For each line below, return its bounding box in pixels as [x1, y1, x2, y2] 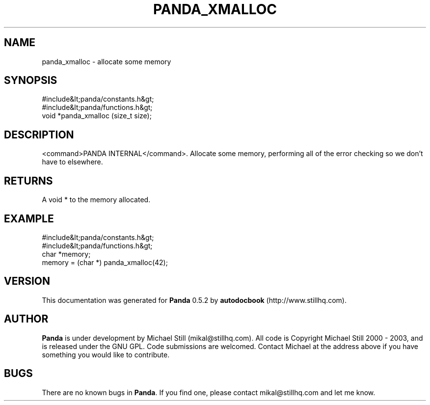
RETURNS [4, 174, 53, 187]
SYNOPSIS [4, 74, 57, 87]
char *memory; [42, 249, 91, 258]
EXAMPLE [4, 212, 54, 225]
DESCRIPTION [4, 128, 74, 141]
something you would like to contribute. [42, 350, 170, 359]
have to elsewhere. [42, 158, 103, 166]
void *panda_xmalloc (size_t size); [42, 111, 152, 120]
